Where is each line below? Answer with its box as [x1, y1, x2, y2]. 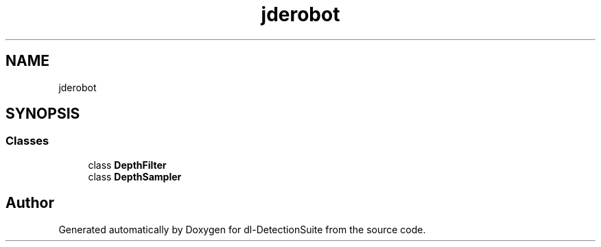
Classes [5, 134, 49, 148]
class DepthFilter [88, 158, 167, 171]
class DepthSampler [88, 170, 182, 183]
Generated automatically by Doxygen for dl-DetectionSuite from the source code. [58, 223, 426, 235]
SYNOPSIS [5, 105, 80, 123]
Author [5, 194, 54, 212]
